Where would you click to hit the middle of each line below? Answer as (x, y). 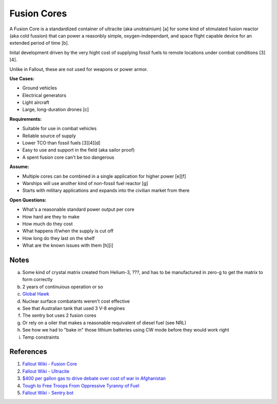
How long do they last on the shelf (58, 238)
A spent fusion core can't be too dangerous (68, 157)
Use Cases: (22, 78)
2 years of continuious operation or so (63, 287)
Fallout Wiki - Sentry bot (48, 393)
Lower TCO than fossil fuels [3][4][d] (61, 143)
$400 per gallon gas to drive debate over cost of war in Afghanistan (94, 378)
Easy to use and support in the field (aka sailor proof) (78, 150)
